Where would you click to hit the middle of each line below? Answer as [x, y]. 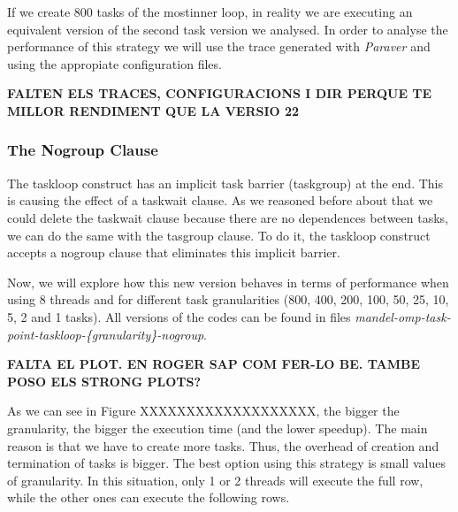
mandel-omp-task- [403, 316]
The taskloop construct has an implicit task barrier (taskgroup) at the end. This [225, 183]
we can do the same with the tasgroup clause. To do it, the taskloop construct [219, 235]
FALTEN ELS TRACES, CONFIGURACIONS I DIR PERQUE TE [220, 93]
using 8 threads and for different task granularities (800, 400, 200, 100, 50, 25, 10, [228, 299]
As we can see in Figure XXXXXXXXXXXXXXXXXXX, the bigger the [203, 411]
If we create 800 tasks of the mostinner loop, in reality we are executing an [210, 11]
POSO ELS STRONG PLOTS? [104, 381]
